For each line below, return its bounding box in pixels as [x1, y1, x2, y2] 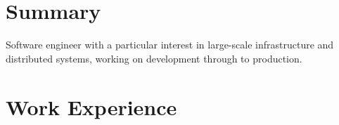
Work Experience [6, 92, 177, 121]
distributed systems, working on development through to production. [6, 51, 302, 65]
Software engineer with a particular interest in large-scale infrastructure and [6, 37, 334, 52]
